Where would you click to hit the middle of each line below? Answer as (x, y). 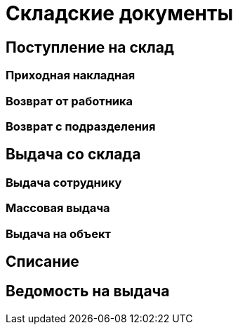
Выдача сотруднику (64, 182)
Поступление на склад (90, 47)
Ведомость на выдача (88, 291)
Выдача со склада (73, 154)
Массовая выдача (58, 208)
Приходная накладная (71, 75)
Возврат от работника (70, 101)
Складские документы (119, 13)
